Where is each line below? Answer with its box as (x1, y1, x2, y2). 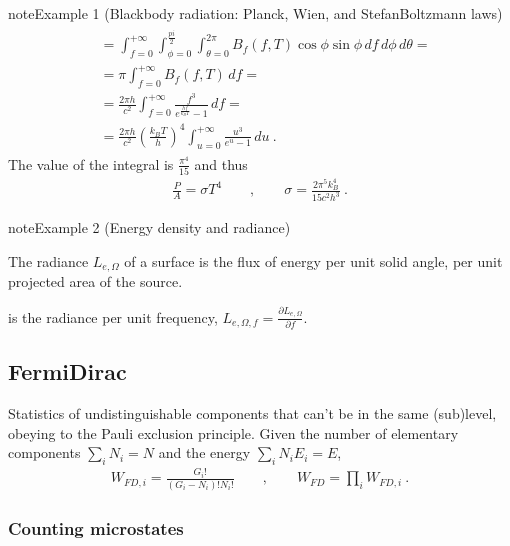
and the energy (158, 442, 251, 463)
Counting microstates (8, 515, 184, 540)
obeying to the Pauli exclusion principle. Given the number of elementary (8, 422, 459, 443)
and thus (194, 153, 248, 174)
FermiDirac (8, 356, 127, 387)
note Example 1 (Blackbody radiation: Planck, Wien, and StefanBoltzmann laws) (8, 3, 503, 23)
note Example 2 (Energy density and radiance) (8, 217, 291, 238)
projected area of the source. (8, 271, 183, 292)
